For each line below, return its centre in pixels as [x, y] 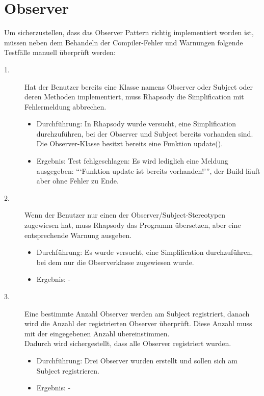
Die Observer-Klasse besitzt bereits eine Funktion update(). [130, 143]
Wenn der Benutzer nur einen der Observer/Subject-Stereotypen [125, 215]
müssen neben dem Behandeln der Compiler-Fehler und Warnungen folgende [124, 42]
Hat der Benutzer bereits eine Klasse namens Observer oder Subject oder [139, 86]
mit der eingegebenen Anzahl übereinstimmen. [97, 333]
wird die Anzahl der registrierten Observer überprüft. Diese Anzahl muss [138, 323]
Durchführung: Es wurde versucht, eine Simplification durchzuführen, [145, 252]
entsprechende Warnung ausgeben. [78, 235]
